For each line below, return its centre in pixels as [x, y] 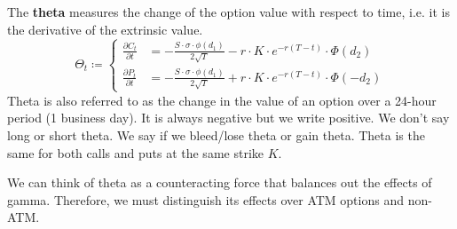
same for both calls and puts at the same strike [135, 152]
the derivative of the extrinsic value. [105, 29]
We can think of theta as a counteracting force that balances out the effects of [220, 182]
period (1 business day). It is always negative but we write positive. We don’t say [228, 118]
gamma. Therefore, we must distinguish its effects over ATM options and [205, 199]
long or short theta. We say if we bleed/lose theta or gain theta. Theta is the [216, 134]
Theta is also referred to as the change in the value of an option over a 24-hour [222, 100]
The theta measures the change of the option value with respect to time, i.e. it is [229, 12]
